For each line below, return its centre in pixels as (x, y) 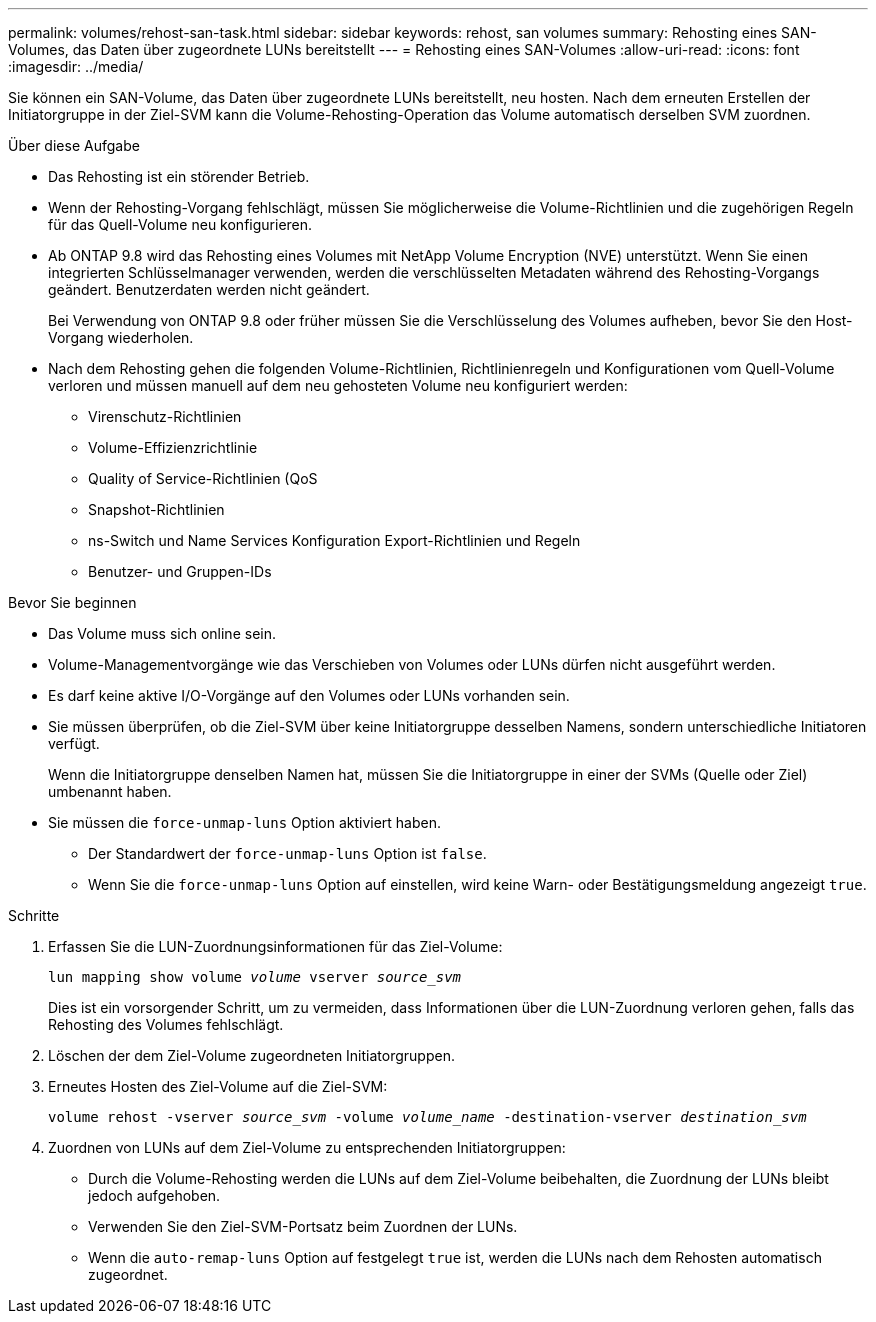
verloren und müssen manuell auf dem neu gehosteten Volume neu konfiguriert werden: (338, 385)
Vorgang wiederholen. (121, 337)
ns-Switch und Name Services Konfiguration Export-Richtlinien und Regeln (334, 540)
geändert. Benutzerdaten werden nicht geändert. (209, 289)
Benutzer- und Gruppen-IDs (180, 571)
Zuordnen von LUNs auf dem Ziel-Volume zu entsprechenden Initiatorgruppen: (307, 1147)
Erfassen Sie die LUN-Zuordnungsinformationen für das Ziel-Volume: (275, 946)
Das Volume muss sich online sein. (162, 633)
